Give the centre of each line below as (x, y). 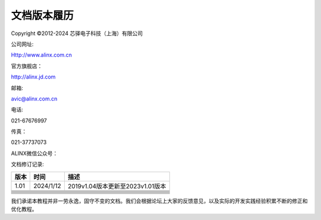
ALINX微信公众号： (34, 153)
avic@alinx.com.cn (34, 99)
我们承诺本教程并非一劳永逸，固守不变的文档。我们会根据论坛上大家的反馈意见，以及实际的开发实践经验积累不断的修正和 (159, 201)
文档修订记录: (28, 164)
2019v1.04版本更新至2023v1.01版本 (117, 186)
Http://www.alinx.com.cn (42, 55)
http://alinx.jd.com (33, 77)
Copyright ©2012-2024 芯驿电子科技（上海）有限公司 (77, 33)
